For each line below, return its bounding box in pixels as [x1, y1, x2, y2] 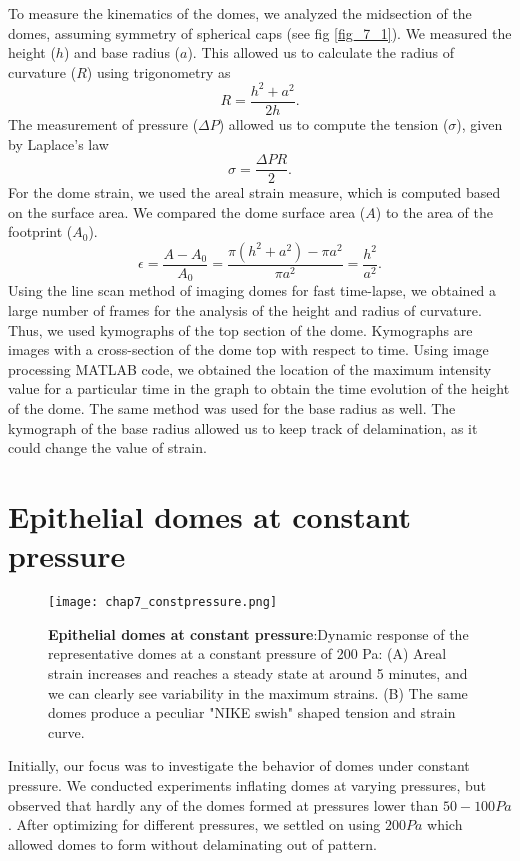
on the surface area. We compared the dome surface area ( [8, 201, 366, 222]
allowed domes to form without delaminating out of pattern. [8, 833, 377, 854]
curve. [48, 721, 85, 742]
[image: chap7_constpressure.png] [48, 595, 278, 610]
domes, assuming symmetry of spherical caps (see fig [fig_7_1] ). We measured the [8, 22, 512, 43]
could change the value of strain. [8, 437, 207, 458]
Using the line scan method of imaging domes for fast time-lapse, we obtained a [8, 280, 497, 301]
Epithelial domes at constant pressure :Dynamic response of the [48, 623, 469, 644]
